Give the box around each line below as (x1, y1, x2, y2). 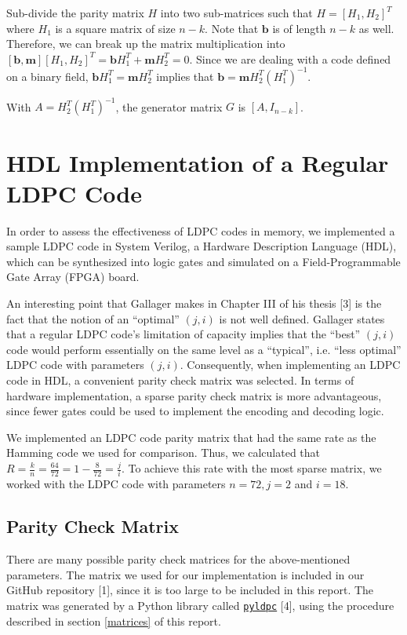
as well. (358, 20, 394, 36)
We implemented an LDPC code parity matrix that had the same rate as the (6, 429, 376, 445)
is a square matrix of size (55, 20, 176, 36)
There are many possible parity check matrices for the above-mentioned (6, 551, 351, 567)
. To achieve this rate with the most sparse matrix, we (121, 460, 382, 476)
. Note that (205, 20, 259, 36)
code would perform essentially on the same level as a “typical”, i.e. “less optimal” (6, 341, 402, 357)
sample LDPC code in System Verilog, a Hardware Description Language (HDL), (6, 238, 397, 254)
